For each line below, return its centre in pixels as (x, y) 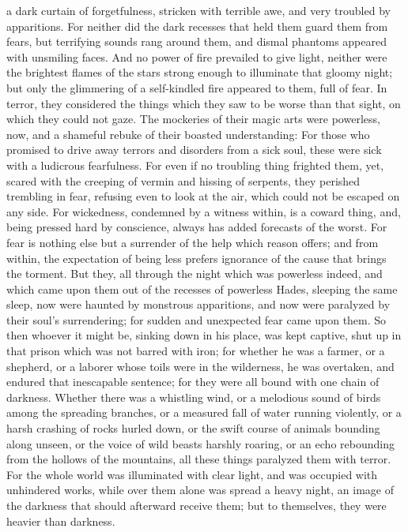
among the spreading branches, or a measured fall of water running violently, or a (204, 412)
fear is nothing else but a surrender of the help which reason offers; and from (193, 242)
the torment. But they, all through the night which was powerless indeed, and (195, 273)
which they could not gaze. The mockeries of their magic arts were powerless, (193, 119)
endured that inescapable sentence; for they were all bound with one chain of (193, 382)
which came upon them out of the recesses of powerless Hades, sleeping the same (202, 288)
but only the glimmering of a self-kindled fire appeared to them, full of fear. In (197, 87)
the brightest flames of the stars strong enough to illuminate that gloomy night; (200, 72)
